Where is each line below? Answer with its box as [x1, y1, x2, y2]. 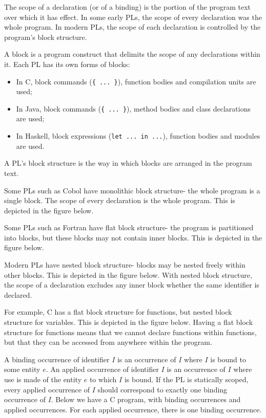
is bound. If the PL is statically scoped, [124, 374, 249, 384]
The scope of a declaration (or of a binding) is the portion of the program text [4, 2, 251, 12]
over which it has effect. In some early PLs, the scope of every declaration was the [4, 11, 262, 22]
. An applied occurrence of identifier [46, 364, 159, 375]
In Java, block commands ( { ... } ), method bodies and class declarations [16, 103, 251, 114]
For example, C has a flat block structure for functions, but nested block [4, 306, 232, 317]
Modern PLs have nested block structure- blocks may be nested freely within [4, 259, 245, 270]
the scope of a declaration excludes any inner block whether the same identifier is [4, 279, 259, 290]
